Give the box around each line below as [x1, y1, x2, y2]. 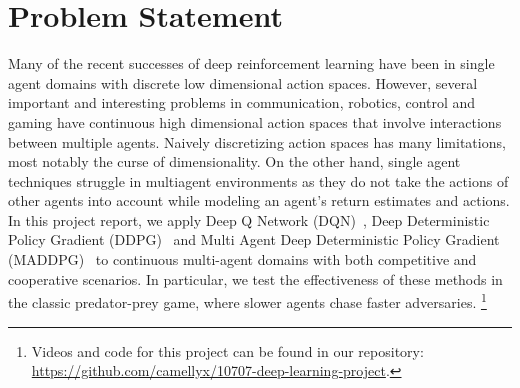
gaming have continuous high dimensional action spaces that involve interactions [8, 111, 502, 132]
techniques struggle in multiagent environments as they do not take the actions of [8, 170, 509, 191]
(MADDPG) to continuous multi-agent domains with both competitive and [8, 249, 477, 270]
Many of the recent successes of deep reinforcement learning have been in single [8, 53, 495, 74]
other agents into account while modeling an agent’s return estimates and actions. [8, 190, 510, 211]
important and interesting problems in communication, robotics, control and [8, 92, 476, 113]
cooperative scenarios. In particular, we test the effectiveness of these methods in [8, 268, 503, 289]
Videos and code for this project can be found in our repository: [31, 340, 424, 361]
